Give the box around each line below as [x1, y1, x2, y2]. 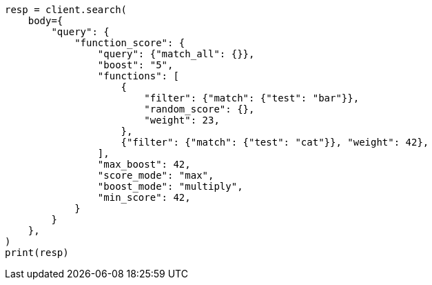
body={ [28, 15, 63, 26]
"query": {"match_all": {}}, [97, 48, 255, 59]
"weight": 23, [144, 115, 220, 126]
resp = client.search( [5, 4, 127, 15]
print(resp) [5, 247, 69, 258]
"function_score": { [74, 37, 185, 48]
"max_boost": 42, [97, 159, 191, 170]
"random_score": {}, [144, 104, 255, 115]
